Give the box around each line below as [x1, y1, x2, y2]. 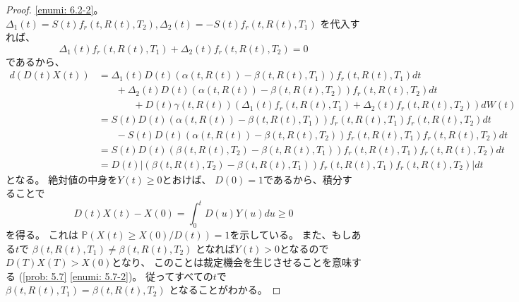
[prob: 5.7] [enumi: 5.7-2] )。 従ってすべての [23, 268, 213, 283]
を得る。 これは [6, 227, 78, 242]
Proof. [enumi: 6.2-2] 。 [6, 2, 104, 16]
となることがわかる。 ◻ [169, 282, 281, 297]
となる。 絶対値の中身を [6, 171, 118, 186]
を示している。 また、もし [229, 227, 352, 242]
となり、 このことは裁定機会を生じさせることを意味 [112, 255, 352, 270]
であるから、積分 [263, 171, 342, 186]
